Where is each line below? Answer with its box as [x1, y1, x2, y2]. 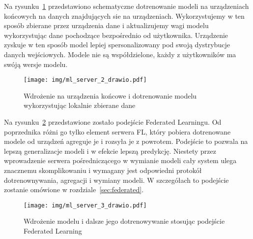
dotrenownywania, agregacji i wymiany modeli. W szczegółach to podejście [4, 174, 229, 185]
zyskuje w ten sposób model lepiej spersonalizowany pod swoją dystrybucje [4, 39, 230, 50]
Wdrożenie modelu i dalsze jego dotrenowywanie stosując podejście [24, 216, 225, 226]
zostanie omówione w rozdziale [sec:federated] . [4, 184, 144, 195]
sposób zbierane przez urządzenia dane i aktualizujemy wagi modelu [4, 20, 209, 31]
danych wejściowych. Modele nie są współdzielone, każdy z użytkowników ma [4, 49, 236, 59]
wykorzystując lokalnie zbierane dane [24, 100, 136, 110]
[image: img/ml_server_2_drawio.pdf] [24, 76, 147, 84]
